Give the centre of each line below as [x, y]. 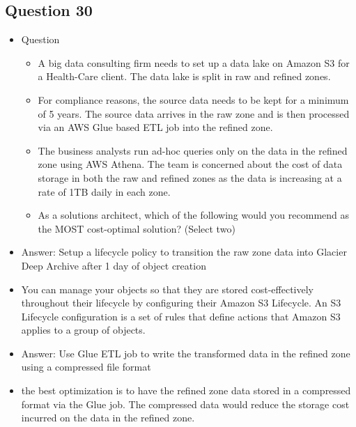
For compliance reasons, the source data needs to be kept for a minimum [193, 99]
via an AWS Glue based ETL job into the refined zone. [155, 127]
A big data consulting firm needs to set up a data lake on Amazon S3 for [194, 62]
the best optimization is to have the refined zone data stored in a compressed [186, 390]
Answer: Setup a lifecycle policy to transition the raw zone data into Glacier [184, 252]
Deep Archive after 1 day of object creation [114, 265]
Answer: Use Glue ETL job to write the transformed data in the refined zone [186, 353]
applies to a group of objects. [83, 330]
